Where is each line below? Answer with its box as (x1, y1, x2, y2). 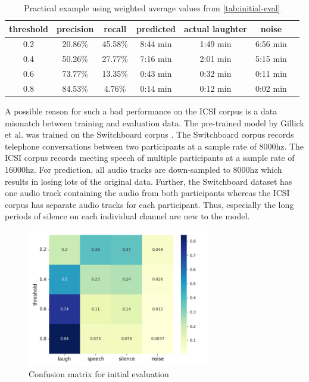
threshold (9, 22, 48, 35)
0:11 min (255, 67, 287, 80)
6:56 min (255, 38, 287, 50)
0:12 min (199, 82, 232, 94)
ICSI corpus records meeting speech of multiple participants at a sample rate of (5, 151, 295, 164)
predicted (136, 22, 176, 35)
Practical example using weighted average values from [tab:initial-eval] (24, 2, 280, 14)
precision (56, 22, 94, 35)
